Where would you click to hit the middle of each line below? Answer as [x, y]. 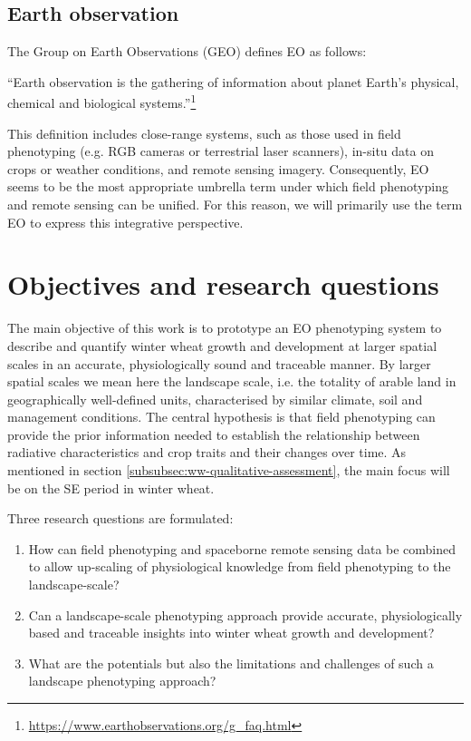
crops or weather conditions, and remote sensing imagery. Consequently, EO [218, 168]
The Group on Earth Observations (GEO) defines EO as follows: [187, 51]
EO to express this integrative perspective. [125, 222]
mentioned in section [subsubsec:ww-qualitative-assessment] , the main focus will [229, 470]
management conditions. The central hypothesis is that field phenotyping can [221, 417]
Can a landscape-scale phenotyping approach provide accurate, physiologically [245, 614]
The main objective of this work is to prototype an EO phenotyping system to [225, 328]
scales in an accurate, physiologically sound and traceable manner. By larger [219, 363]
